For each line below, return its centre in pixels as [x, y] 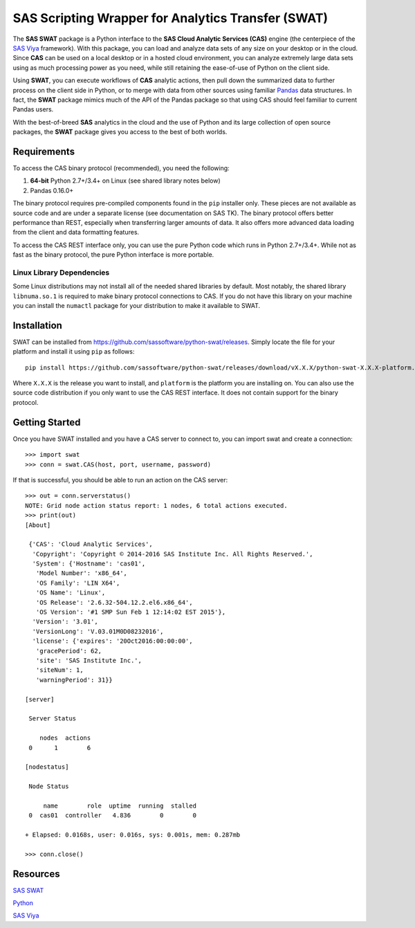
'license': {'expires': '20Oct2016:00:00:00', [112, 641]
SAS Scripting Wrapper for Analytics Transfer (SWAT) [170, 18]
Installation [37, 325]
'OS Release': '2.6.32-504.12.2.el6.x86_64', [114, 602]
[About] [38, 525]
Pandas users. [33, 109]
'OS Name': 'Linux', [71, 593]
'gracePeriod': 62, [69, 651]
